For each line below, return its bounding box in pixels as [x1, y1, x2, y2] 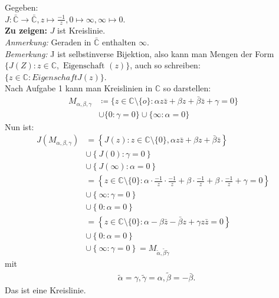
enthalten [102, 36, 136, 48]
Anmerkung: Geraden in [5, 36, 91, 48]
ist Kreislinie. [57, 24, 106, 37]
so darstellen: [163, 82, 211, 94]
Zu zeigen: [5, 24, 47, 37]
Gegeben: [5, 1, 38, 13]
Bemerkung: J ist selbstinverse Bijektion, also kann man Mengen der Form [5, 47, 274, 59]
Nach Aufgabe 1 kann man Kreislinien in [5, 82, 153, 94]
